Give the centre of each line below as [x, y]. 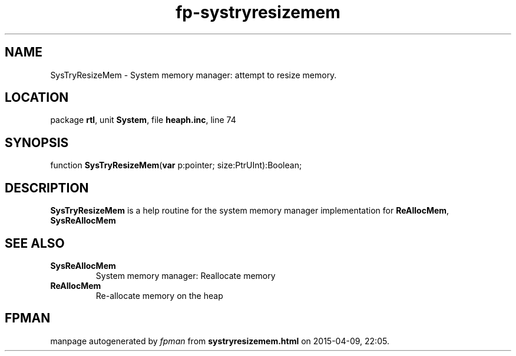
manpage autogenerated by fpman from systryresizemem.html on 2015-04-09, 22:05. [220, 341]
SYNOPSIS [37, 142]
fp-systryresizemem [258, 12]
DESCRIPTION [47, 188]
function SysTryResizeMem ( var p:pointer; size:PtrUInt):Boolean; [176, 165]
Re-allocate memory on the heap [159, 295]
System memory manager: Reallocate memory [186, 275]
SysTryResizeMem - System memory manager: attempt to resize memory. [193, 75]
